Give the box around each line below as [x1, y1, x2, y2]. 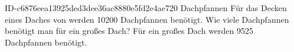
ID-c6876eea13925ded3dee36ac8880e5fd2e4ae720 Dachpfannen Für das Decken [5, 2, 287, 13]
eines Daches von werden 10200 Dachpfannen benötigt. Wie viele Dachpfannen [5, 13, 289, 25]
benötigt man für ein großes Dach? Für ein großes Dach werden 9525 [5, 25, 254, 37]
